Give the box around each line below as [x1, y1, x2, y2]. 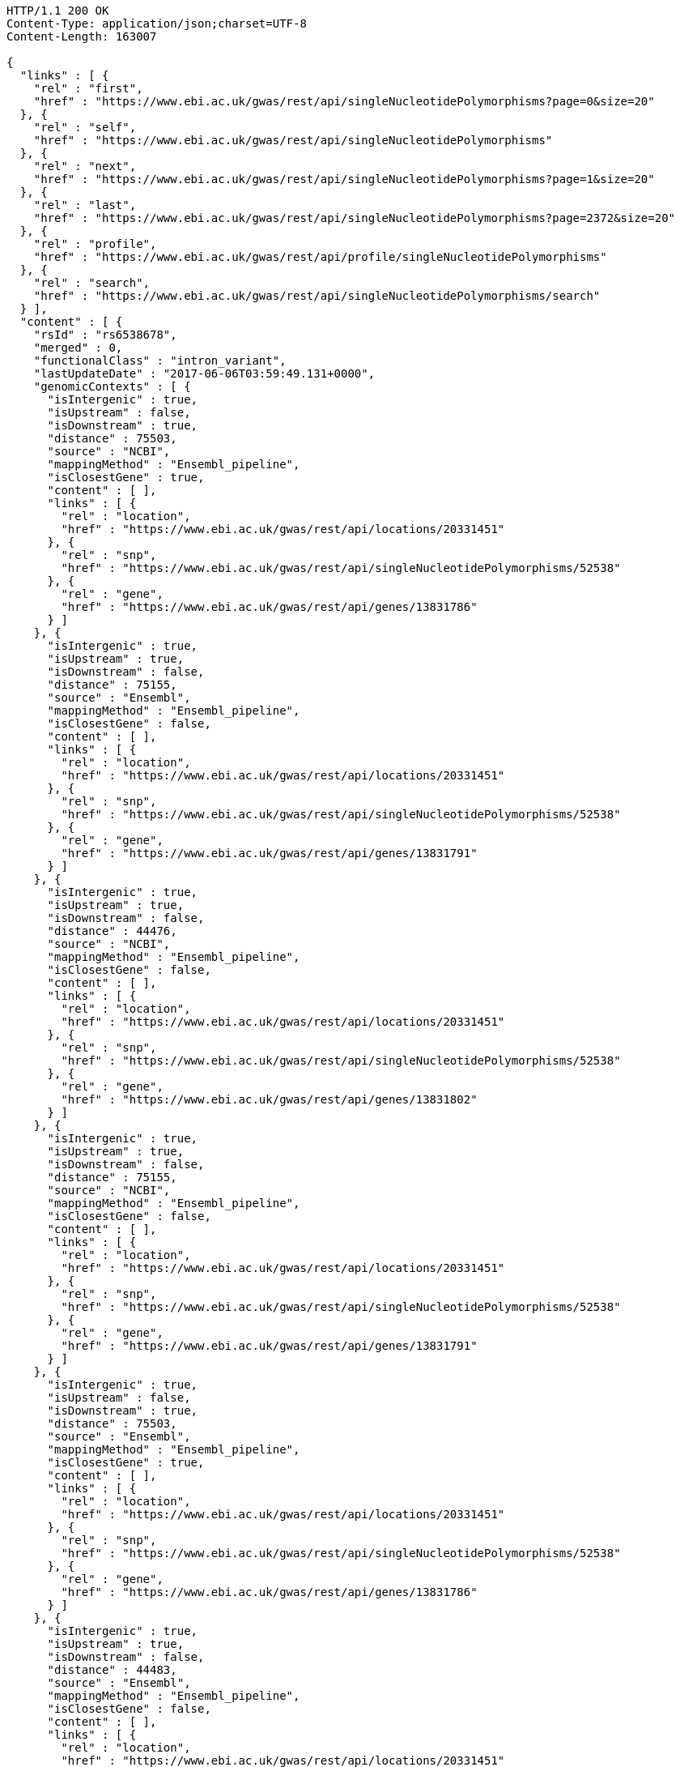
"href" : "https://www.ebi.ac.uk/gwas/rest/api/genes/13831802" [61, 1093, 478, 1106]
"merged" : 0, [33, 341, 123, 354]
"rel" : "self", [33, 121, 137, 134]
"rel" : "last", [33, 198, 137, 211]
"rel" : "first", [33, 82, 143, 95]
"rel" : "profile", [33, 237, 157, 250]
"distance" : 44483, [47, 1663, 177, 1676]
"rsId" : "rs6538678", [33, 328, 177, 341]
